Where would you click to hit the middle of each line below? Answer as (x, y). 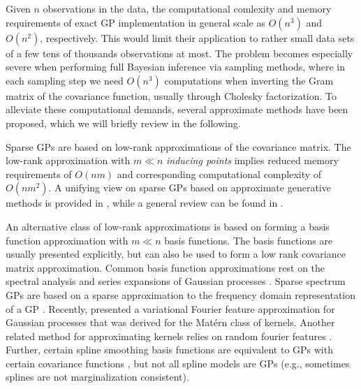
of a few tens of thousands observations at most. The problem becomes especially (179, 53)
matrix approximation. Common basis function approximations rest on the (165, 267)
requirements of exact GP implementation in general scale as (135, 22)
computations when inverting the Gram (249, 80)
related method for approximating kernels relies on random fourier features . (169, 336)
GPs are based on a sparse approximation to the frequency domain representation (181, 294)
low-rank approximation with (68, 160)
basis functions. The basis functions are (249, 240)
